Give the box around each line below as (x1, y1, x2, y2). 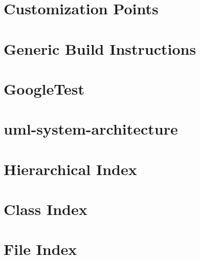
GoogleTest (4, 78, 84, 99)
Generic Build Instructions (4, 38, 196, 59)
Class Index (4, 199, 87, 220)
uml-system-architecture (4, 118, 178, 139)
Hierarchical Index (4, 158, 137, 179)
